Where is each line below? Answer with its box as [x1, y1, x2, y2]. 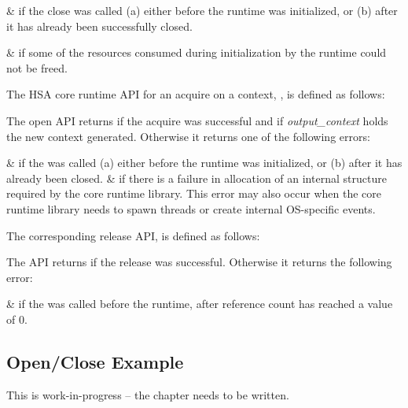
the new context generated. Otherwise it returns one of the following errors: [6, 128, 370, 144]
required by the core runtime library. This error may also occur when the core [6, 185, 381, 202]
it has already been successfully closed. [6, 17, 193, 34]
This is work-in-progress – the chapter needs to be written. [6, 386, 289, 402]
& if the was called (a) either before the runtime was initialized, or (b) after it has [6, 154, 402, 171]
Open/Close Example [6, 349, 184, 373]
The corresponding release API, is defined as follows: [6, 227, 260, 243]
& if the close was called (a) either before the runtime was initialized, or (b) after [6, 2, 398, 18]
